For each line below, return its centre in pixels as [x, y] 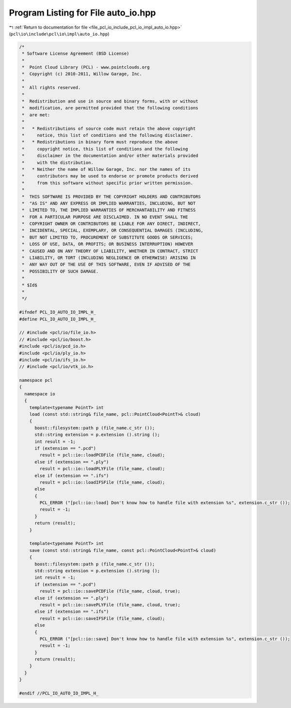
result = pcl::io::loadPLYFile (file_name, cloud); [102, 469]
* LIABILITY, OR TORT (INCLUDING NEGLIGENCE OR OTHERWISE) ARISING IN [109, 258]
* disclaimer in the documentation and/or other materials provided [110, 156]
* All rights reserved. [51, 88]
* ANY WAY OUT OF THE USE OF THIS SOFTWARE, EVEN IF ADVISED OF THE [106, 265]
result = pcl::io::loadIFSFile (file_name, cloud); [102, 482]
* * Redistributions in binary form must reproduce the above [100, 142]
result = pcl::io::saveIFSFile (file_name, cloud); [102, 618]
